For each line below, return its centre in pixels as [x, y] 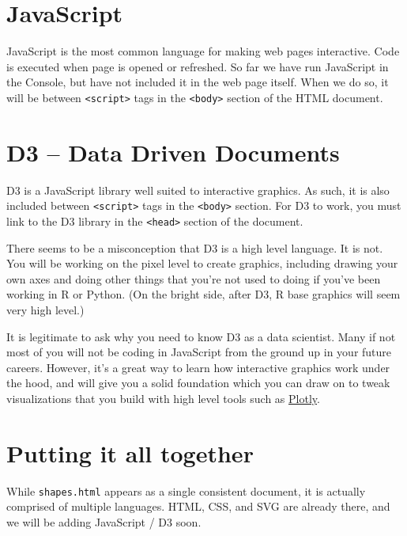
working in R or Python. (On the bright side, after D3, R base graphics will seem [203, 294]
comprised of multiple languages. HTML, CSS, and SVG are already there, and [198, 506]
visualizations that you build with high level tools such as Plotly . [163, 398]
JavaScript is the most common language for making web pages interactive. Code [203, 51]
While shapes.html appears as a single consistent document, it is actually [186, 490]
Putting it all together [130, 452]
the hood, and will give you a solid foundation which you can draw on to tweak [198, 383]
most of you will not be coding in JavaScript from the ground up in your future [199, 352]
